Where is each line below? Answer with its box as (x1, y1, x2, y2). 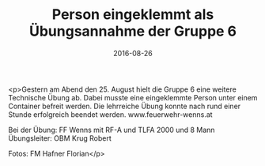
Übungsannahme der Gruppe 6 (28, 22, 237, 40)
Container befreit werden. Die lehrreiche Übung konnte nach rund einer (8, 101, 241, 111)
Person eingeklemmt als (51, 6, 214, 24)
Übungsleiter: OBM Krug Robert (8, 133, 112, 143)
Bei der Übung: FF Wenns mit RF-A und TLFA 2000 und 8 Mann (8, 125, 215, 134)
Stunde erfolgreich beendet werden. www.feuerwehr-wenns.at (8, 109, 213, 119)
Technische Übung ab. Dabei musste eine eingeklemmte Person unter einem (8, 92, 258, 102)
